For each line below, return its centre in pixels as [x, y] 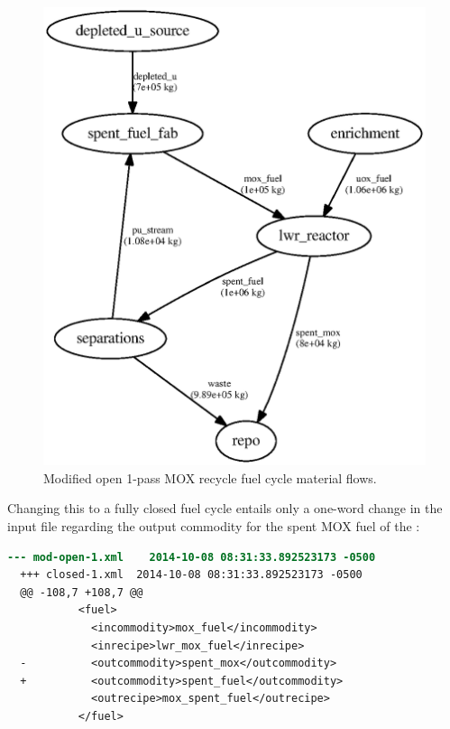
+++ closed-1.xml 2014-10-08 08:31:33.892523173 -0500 [191, 575]
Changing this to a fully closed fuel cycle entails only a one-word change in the [225, 508]
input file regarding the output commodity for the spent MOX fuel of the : [214, 525]
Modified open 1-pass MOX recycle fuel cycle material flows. [210, 477]
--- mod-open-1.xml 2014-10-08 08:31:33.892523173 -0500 [192, 557]
